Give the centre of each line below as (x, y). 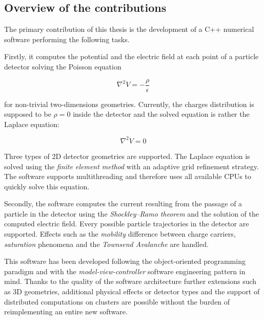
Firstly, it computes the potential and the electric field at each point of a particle (131, 56)
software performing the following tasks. (67, 39)
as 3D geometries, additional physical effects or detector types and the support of (132, 291)
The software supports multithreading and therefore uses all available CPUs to (128, 176)
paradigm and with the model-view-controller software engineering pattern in (125, 271)
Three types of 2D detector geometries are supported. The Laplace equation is (127, 156)
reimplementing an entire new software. (66, 312)
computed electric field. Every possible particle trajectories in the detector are (127, 224)
